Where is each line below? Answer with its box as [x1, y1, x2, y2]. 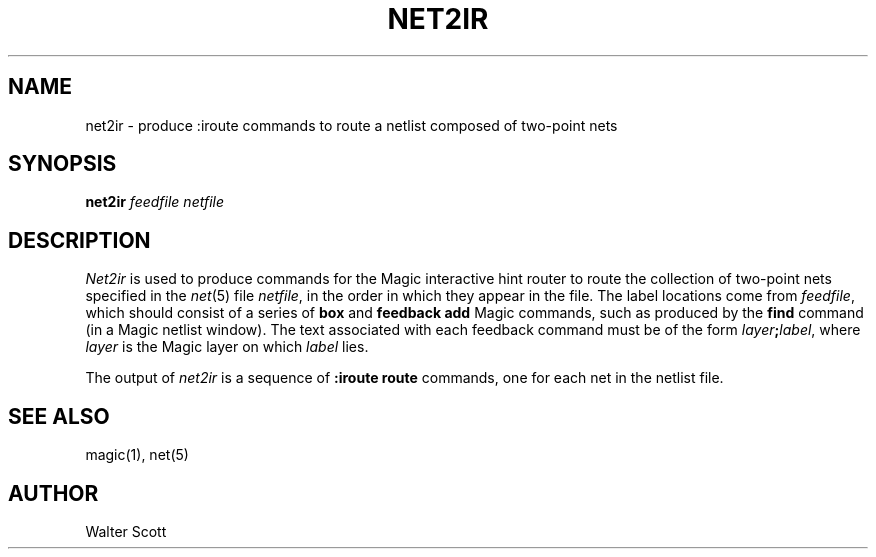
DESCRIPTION [8, 227, 151, 253]
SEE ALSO [8, 403, 110, 429]
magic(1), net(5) [85, 446, 189, 464]
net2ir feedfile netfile [85, 193, 225, 211]
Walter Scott [85, 522, 167, 540]
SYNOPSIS [8, 151, 117, 177]
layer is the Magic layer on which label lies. [85, 338, 369, 356]
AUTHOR [8, 480, 99, 506]
